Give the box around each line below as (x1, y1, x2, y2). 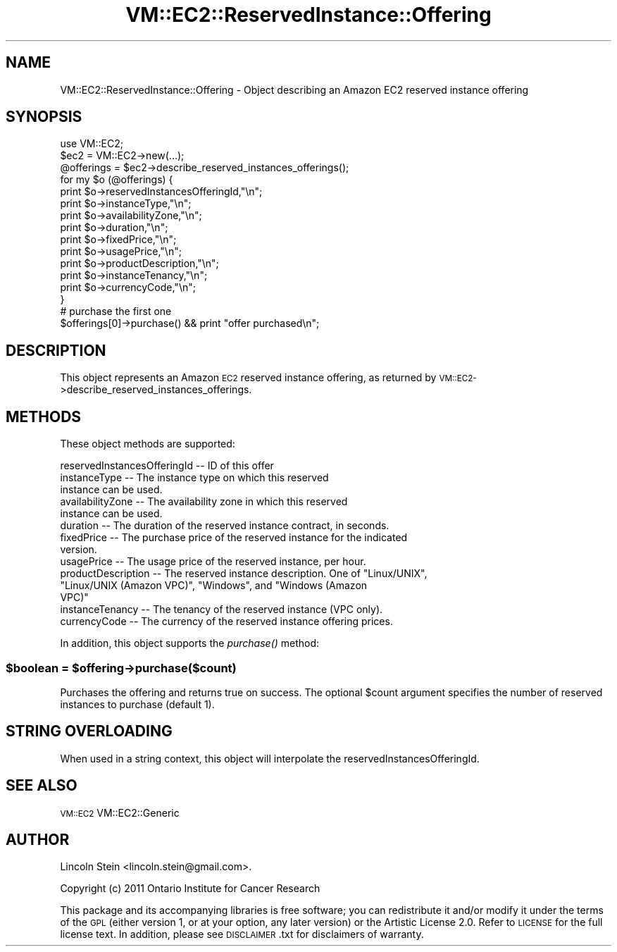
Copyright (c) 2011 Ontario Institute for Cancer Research (60, 882, 320, 895)
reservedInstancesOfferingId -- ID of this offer (60, 459, 274, 472)
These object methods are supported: (60, 438, 235, 450)
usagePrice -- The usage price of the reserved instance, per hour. (60, 555, 366, 568)
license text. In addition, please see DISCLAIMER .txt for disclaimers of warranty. (60, 928, 424, 941)
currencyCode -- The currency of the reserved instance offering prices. (60, 615, 393, 628)
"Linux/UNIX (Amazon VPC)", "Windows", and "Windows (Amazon (60, 579, 368, 592)
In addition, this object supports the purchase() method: (60, 637, 320, 650)
